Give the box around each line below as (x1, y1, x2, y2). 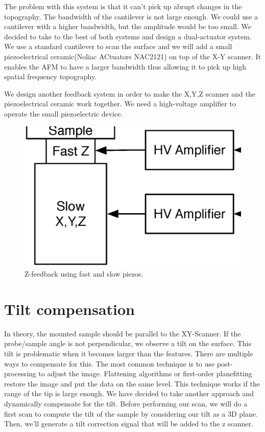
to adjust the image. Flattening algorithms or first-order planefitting (38, 368, 252, 379)
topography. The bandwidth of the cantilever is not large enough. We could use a (4, 11, 258, 21)
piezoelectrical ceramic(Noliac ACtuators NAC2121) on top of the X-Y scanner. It (4, 51, 261, 61)
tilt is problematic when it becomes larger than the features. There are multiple (4, 348, 253, 358)
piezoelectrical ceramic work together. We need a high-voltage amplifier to (4, 98, 236, 109)
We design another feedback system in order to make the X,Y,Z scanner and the (4, 88, 255, 99)
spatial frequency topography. (4, 71, 97, 82)
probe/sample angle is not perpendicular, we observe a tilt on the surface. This (4, 338, 251, 349)
